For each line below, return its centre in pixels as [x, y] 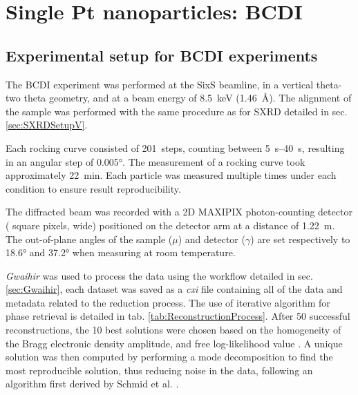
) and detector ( [211, 239]
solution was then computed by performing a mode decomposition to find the [169, 357]
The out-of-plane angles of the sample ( [89, 239]
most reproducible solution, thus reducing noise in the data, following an [159, 370]
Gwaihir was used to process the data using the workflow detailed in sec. [159, 275]
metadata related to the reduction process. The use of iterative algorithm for [168, 302]
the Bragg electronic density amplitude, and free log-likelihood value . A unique [174, 343]
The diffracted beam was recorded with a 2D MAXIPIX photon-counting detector [179, 212]
